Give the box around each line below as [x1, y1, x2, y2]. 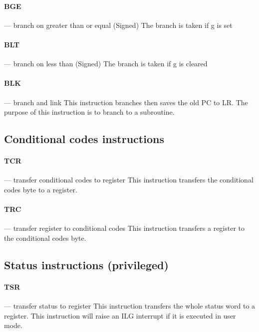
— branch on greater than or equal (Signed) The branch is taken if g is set [4, 19, 233, 30]
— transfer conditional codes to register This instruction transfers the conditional [4, 174, 254, 185]
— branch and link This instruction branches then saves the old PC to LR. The [4, 97, 248, 107]
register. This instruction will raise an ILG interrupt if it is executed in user [4, 310, 236, 321]
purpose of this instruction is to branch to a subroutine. [4, 107, 175, 117]
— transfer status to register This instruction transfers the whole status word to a [4, 301, 256, 311]
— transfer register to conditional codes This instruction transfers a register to [4, 223, 245, 233]
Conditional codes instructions [4, 131, 164, 147]
